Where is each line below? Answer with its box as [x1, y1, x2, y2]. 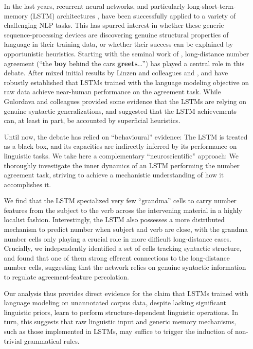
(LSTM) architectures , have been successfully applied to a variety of [30, 10, 236, 20]
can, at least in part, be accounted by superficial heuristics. [4, 115, 181, 125]
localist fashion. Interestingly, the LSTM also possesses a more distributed [4, 214, 225, 225]
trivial [4, 335, 22, 346]
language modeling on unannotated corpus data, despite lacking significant [4, 297, 226, 308]
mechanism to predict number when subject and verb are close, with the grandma [4, 224, 248, 234]
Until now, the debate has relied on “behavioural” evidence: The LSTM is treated [4, 131, 248, 141]
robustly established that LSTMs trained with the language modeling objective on [4, 77, 249, 87]
